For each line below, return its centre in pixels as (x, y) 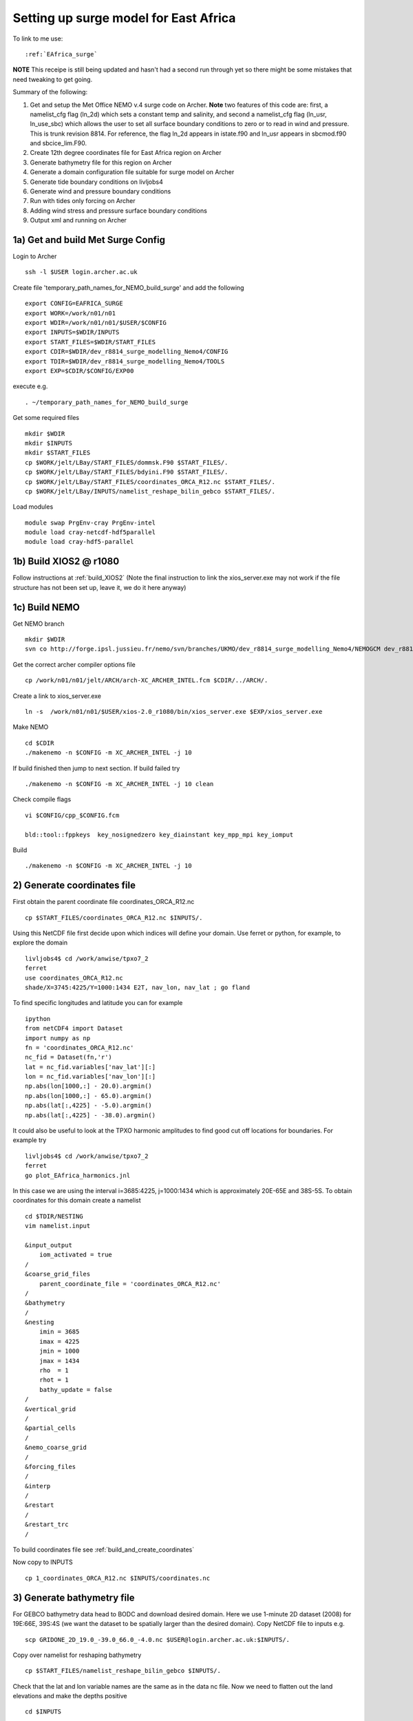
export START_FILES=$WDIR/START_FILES (91, 342)
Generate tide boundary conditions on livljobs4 (96, 182)
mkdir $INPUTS (49, 443)
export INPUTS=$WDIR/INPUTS (72, 332)
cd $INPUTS (43, 1712)
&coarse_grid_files (58, 1274)
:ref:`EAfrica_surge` (61, 54)
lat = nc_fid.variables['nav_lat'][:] (91, 1067)
